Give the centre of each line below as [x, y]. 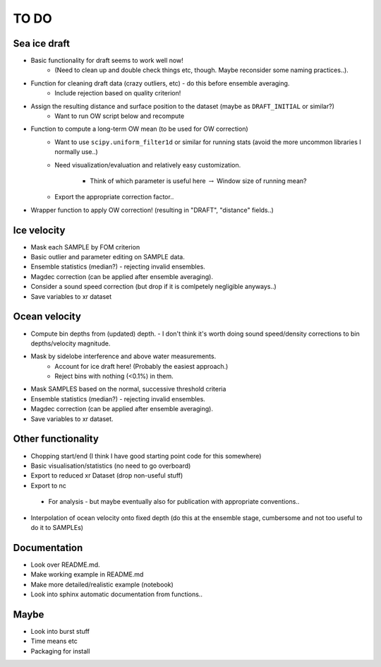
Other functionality [56, 439]
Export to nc [49, 485]
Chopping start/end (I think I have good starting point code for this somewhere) [146, 456]
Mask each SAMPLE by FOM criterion [85, 247]
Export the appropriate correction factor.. [114, 197]
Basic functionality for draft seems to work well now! [107, 61]
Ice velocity [39, 230]
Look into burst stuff [60, 631]
